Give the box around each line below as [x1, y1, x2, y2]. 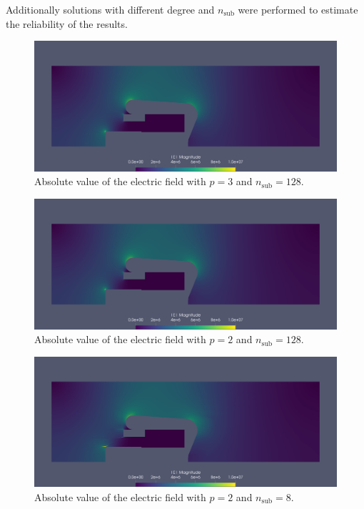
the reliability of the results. [6, 16, 128, 31]
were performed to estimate [238, 2, 358, 16]
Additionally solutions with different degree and [6, 2, 215, 16]
